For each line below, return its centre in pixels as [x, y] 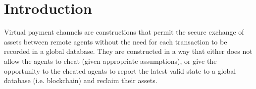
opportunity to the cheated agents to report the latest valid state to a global [120, 70]
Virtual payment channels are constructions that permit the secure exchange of [124, 32]
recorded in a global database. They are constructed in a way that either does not [128, 51]
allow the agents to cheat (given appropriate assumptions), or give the [110, 61]
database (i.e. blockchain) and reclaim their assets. [81, 80]
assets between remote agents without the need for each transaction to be [116, 41]
